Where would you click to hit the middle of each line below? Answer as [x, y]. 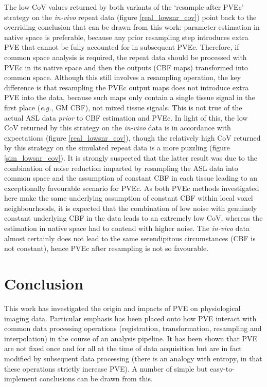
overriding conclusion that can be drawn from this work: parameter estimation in [132, 27]
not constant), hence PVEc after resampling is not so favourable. [106, 248]
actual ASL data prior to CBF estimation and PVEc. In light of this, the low [126, 117]
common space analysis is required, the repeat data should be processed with [126, 57]
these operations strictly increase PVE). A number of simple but [106, 368]
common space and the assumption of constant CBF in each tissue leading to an [131, 178]
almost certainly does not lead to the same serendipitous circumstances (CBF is [130, 238]
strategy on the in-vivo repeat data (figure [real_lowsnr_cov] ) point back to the [130, 17]
